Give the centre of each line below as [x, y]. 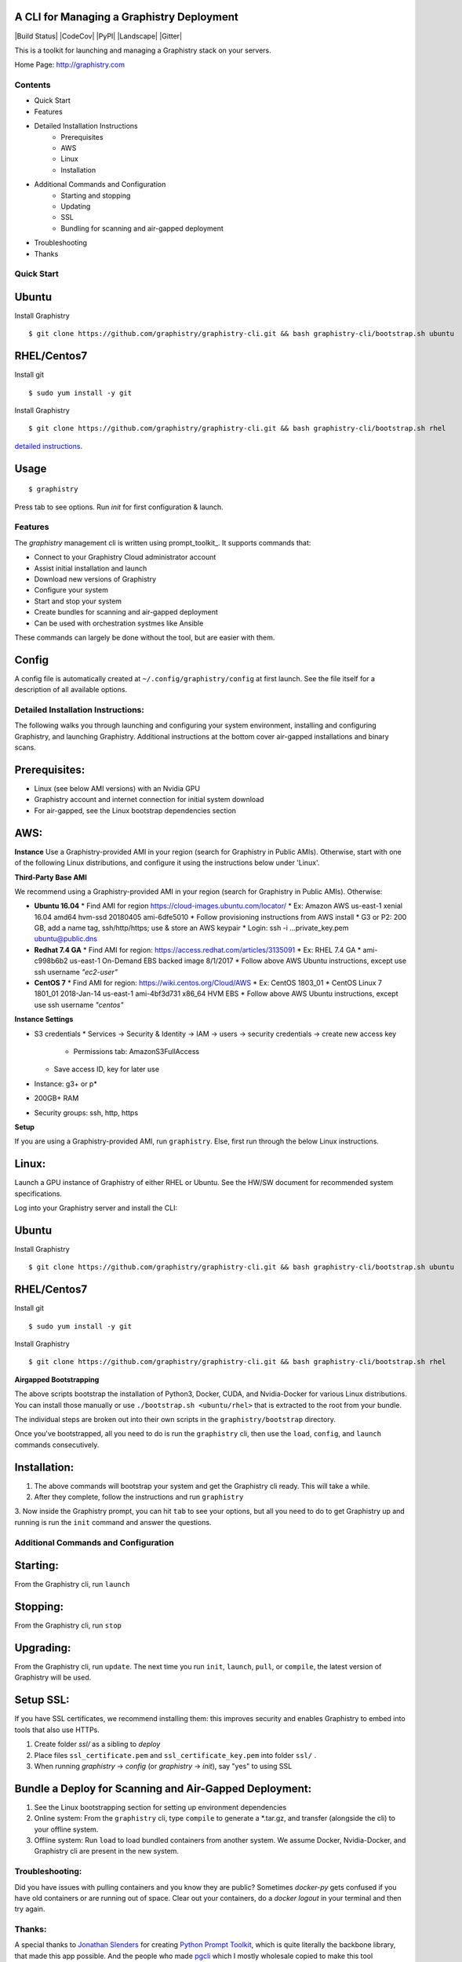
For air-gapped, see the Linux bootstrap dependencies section [135, 810]
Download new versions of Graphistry [95, 579]
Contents [33, 85]
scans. [25, 748]
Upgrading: [43, 1648]
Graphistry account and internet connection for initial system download [149, 800]
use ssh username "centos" [79, 1005]
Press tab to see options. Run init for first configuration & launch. [119, 507]
